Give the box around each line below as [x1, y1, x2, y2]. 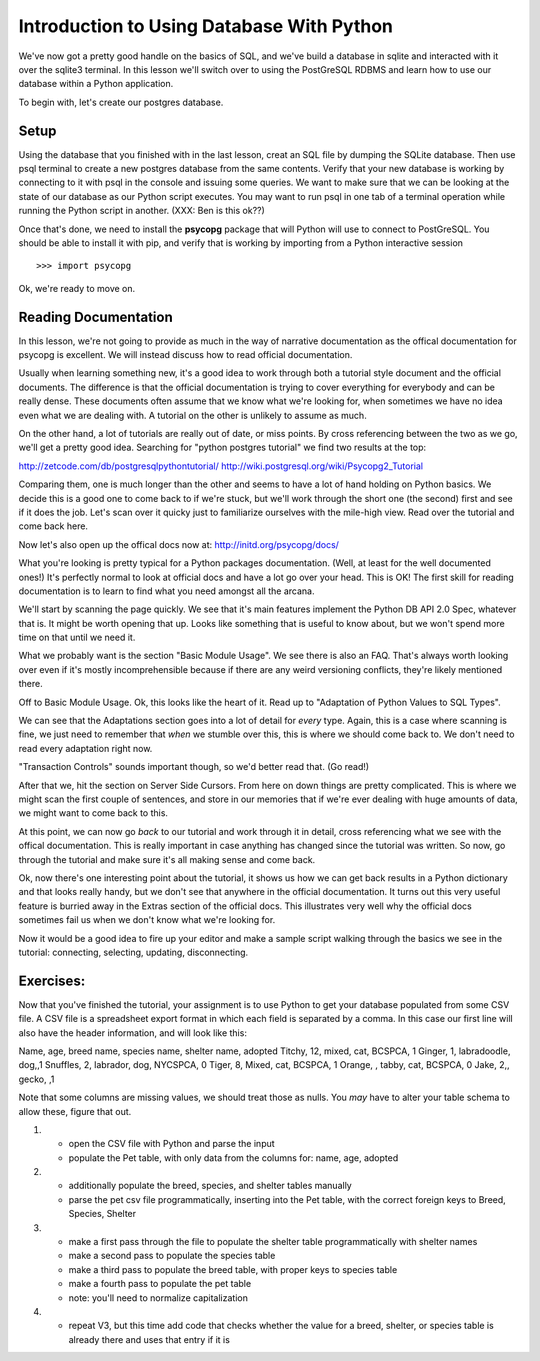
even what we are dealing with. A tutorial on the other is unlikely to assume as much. [18, 409, 367, 421]
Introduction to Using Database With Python [18, 15, 394, 37]
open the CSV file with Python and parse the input [68, 1138, 275, 1150]
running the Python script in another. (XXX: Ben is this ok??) [18, 205, 265, 217]
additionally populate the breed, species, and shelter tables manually [68, 1180, 352, 1192]
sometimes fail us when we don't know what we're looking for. [18, 914, 276, 926]
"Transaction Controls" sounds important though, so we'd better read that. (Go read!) [18, 761, 370, 773]
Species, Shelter [68, 1208, 137, 1220]
